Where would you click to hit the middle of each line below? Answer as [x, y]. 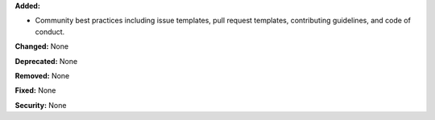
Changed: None [41, 46]
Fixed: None [35, 90]
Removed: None [42, 75]
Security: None [41, 105]
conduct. [50, 31]
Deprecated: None [46, 61]
